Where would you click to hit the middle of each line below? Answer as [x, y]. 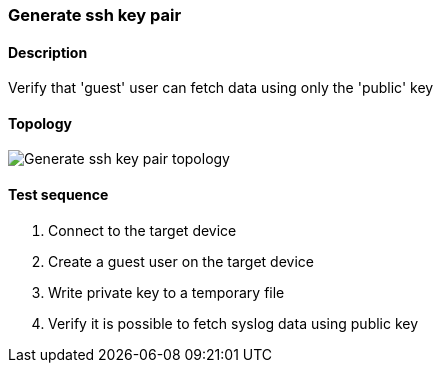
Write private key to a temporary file [166, 292]
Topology [40, 123]
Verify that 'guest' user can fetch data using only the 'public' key [221, 88]
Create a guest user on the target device [181, 261]
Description [48, 52]
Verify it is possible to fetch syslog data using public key [233, 323]
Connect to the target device [142, 230]
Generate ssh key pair [95, 15]
